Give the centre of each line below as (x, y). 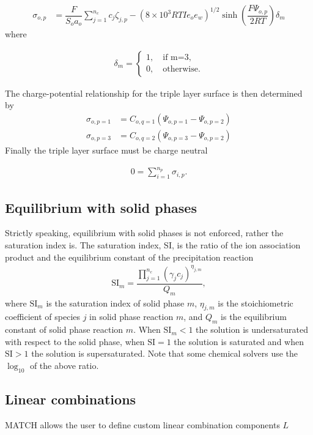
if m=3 (176, 58)
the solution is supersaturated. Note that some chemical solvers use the (165, 353)
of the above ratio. (64, 365)
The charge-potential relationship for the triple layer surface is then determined (154, 93)
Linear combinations (71, 399)
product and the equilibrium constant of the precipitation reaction (129, 257)
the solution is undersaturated (252, 329)
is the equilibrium (254, 317)
